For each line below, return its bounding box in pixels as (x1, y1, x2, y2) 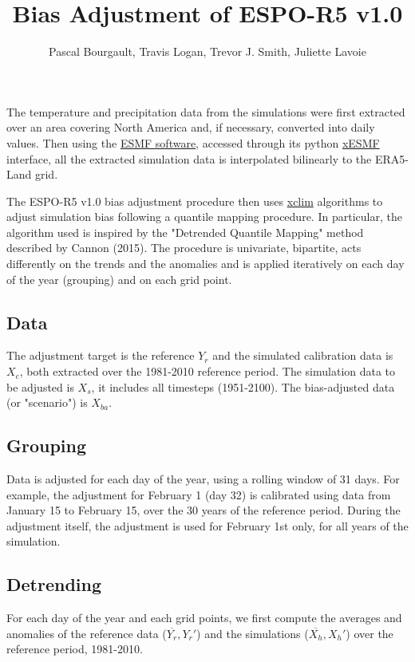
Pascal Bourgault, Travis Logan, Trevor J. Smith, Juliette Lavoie (49, 43, 366, 60)
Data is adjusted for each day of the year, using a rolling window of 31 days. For (6, 471, 400, 487)
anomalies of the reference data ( (6, 625, 167, 641)
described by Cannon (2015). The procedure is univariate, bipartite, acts (6, 239, 362, 256)
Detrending (6, 572, 102, 597)
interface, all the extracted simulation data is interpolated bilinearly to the (6, 150, 372, 167)
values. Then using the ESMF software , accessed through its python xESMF (6, 134, 380, 151)
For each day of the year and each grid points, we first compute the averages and (6, 609, 402, 626)
